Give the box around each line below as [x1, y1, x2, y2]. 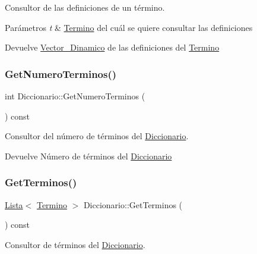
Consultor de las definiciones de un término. [5, 1, 165, 13]
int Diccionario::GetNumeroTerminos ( [5, 90, 145, 102]
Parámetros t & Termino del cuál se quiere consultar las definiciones [5, 21, 253, 33]
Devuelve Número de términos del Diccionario [5, 149, 172, 162]
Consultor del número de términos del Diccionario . [5, 130, 189, 142]
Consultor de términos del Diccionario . [5, 238, 145, 250]
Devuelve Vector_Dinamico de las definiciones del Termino [5, 41, 220, 54]
